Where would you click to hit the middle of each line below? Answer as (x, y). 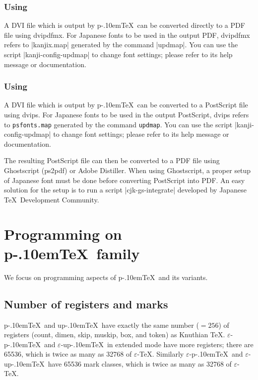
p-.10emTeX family (72, 253)
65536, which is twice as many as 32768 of (68, 354)
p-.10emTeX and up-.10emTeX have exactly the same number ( (101, 325)
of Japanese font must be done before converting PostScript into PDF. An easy (125, 180)
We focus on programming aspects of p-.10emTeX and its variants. (106, 277)
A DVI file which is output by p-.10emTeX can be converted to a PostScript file (126, 105)
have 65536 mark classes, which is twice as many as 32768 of (140, 363)
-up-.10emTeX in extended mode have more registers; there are (157, 344)
